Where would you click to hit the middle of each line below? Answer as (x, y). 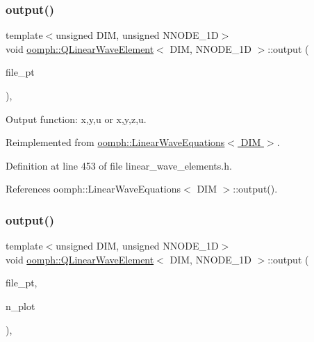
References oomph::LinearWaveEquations (93, 189)
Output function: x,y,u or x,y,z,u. (76, 119)
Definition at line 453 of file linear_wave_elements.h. (119, 165)
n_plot (20, 306)
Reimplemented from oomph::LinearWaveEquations (115, 142)
